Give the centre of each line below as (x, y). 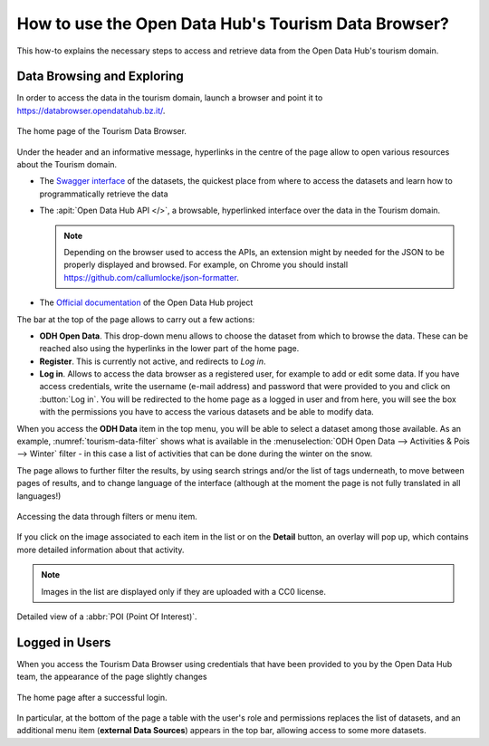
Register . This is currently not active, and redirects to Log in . (153, 361)
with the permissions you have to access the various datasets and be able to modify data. (207, 412)
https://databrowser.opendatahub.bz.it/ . (91, 110)
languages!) (39, 496)
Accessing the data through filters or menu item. (107, 516)
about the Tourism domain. (67, 165)
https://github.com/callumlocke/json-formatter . (151, 277)
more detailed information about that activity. (101, 550)
